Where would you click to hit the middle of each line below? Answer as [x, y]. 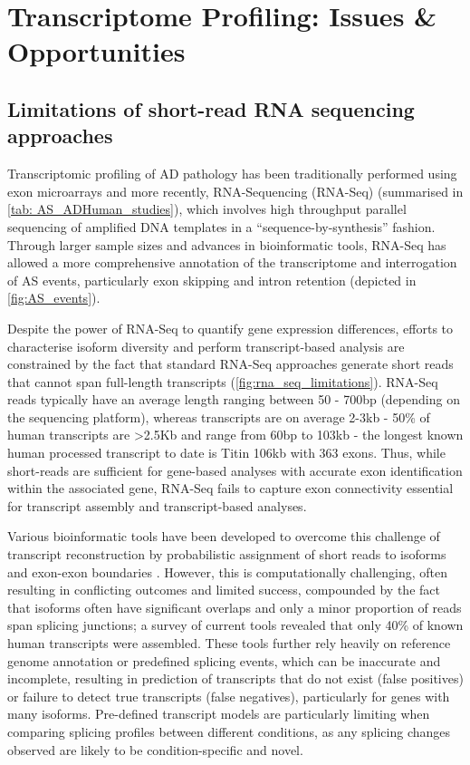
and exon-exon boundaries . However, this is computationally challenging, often [228, 571]
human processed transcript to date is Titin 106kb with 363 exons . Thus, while [226, 453]
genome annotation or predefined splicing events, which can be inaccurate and [224, 660]
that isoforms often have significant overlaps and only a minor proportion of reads [235, 607]
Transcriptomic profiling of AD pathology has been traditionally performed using [232, 174]
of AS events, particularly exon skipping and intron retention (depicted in [212, 280]
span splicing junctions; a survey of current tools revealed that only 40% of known [235, 625]
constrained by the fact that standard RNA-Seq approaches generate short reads [230, 364]
